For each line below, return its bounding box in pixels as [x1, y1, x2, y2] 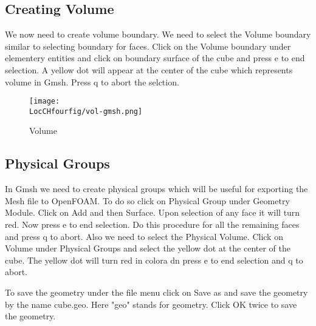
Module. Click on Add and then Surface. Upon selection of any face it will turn [5, 206, 300, 219]
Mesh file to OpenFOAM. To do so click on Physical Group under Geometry [5, 194, 290, 207]
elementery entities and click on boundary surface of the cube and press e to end [5, 52, 305, 64]
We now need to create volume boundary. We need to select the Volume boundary [5, 28, 311, 41]
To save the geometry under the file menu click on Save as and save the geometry [5, 286, 308, 299]
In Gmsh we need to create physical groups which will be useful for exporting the [5, 182, 308, 195]
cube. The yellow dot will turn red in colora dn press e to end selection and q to [5, 253, 303, 266]
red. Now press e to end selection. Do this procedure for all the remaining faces [5, 218, 300, 231]
